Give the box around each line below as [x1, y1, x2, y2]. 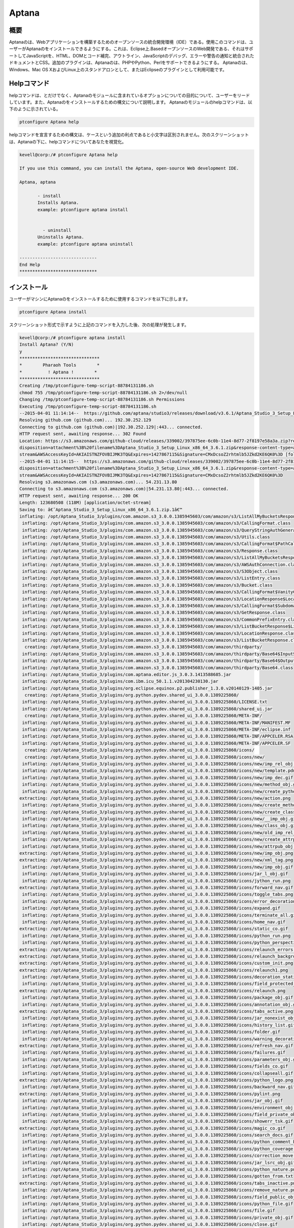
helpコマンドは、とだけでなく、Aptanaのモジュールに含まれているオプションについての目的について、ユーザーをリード [9, 92, 250, 98]
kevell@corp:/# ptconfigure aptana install [19, 335, 126, 340]
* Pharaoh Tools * [19, 363, 100, 368]
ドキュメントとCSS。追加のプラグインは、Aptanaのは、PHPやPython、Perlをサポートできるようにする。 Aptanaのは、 [9, 59, 250, 66]
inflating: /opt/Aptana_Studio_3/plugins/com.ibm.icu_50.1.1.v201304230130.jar [22, 678, 219, 684]
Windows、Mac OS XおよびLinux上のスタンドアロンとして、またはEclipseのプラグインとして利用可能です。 [9, 66, 227, 72]
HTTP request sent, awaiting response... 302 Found [19, 431, 147, 437]
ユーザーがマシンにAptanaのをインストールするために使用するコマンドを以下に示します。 [9, 296, 191, 302]
